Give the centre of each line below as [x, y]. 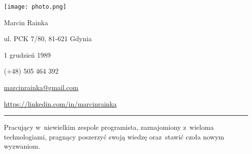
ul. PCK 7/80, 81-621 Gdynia [48, 38]
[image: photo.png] [35, 7]
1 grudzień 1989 [27, 54]
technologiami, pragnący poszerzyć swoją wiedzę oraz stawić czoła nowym [114, 136]
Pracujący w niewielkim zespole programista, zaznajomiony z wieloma [109, 127]
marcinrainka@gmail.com [41, 87]
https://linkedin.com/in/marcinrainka [60, 103]
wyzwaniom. [22, 146]
